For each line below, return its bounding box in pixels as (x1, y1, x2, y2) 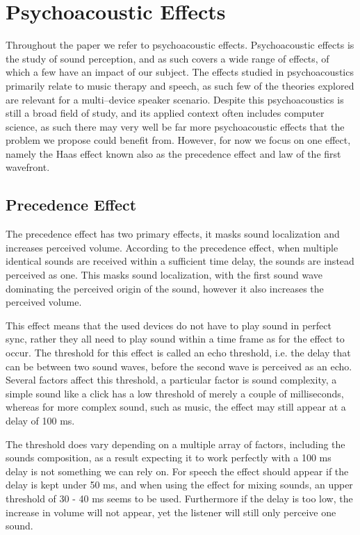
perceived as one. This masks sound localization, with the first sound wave (6, 267, 322, 282)
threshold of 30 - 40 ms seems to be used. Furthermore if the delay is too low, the (6, 491, 353, 505)
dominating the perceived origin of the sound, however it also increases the (6, 281, 324, 295)
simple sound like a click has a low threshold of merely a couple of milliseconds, (6, 386, 344, 400)
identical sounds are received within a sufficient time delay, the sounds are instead (6, 254, 354, 268)
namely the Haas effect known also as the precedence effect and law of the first (6, 146, 341, 160)
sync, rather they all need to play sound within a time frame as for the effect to (6, 331, 345, 346)
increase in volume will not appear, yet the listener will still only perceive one (6, 504, 336, 519)
